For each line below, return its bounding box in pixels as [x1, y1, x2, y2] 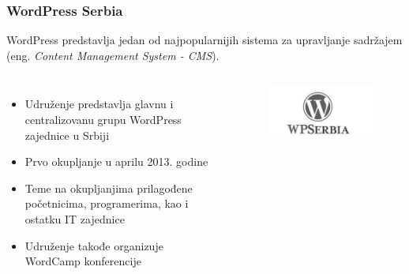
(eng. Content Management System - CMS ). [6, 47, 220, 63]
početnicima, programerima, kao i [24, 195, 189, 212]
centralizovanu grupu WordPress [24, 111, 182, 127]
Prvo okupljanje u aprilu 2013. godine [24, 153, 208, 170]
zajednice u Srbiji [24, 126, 110, 143]
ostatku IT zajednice [24, 210, 125, 227]
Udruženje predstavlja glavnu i [24, 96, 174, 112]
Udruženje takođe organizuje [24, 237, 163, 253]
